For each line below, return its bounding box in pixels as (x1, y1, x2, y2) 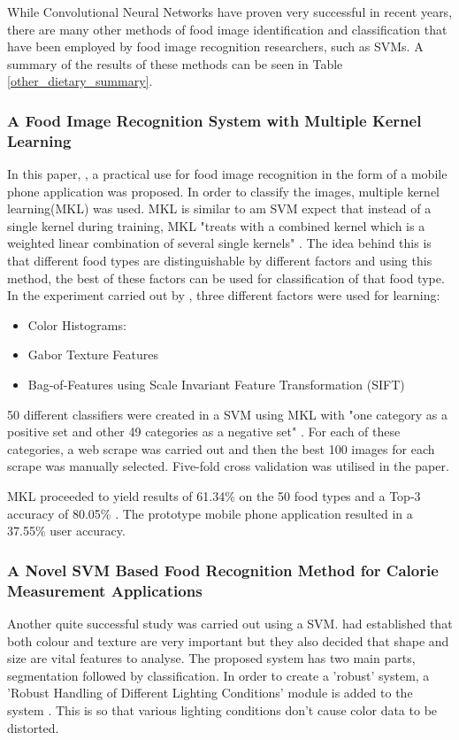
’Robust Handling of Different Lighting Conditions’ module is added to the (7, 683, 413, 702)
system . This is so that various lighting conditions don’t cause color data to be (7, 700, 438, 719)
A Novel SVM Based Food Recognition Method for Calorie (7, 559, 439, 581)
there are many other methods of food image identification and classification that (7, 19, 448, 38)
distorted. (7, 718, 59, 736)
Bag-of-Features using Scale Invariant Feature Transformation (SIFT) (27, 375, 405, 394)
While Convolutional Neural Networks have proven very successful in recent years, (7, 3, 453, 20)
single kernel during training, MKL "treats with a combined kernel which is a (7, 216, 425, 235)
